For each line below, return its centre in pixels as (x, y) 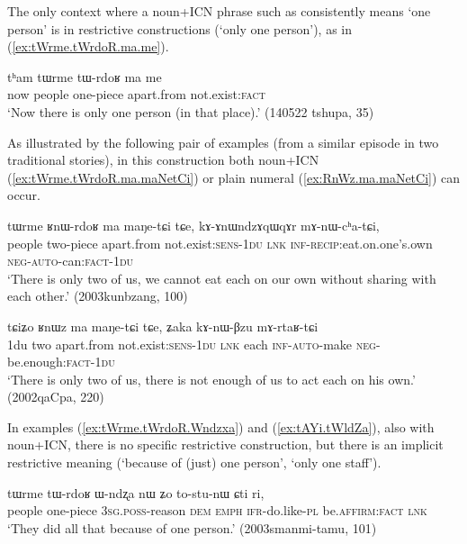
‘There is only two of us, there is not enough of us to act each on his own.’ (211, 379)
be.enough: (37, 362)
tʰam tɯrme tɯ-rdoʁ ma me (85, 76)
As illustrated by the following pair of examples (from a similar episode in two (223, 142)
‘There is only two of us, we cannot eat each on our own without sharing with (222, 278)
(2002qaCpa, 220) (56, 397)
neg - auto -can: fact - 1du (71, 261)
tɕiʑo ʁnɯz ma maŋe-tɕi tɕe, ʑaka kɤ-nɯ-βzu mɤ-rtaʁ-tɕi (163, 326)
